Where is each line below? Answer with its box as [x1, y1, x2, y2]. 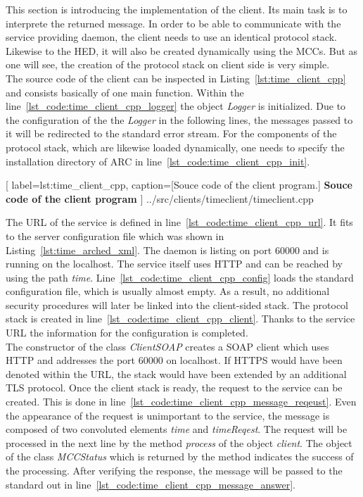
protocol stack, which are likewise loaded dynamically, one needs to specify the [6, 139, 345, 154]
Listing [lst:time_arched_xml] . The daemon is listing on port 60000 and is [6, 242, 329, 257]
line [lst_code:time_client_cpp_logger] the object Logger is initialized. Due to [6, 99, 346, 113]
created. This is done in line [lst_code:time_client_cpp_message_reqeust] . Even [6, 394, 357, 409]
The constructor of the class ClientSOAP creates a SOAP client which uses [6, 339, 329, 353]
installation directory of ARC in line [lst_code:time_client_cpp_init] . [6, 153, 310, 168]
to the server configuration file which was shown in [6, 228, 224, 243]
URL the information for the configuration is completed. [6, 325, 248, 340]
